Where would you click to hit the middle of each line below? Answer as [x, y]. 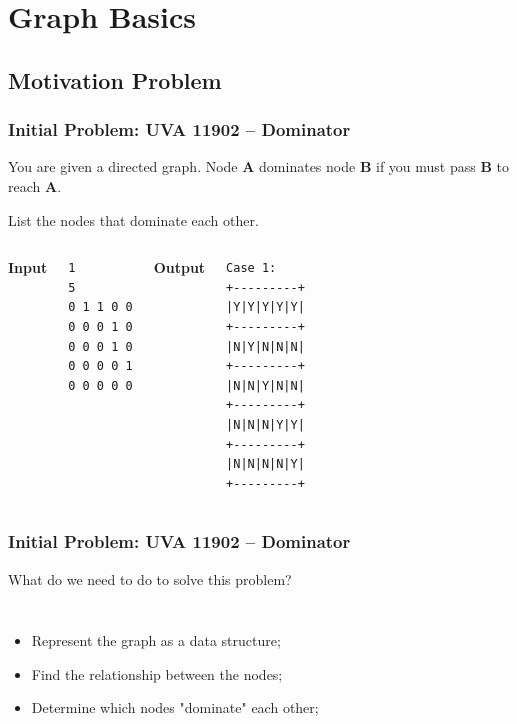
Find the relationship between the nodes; [157, 673]
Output [179, 267]
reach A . [35, 185]
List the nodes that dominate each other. [133, 219]
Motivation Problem [115, 79]
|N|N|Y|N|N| [265, 385]
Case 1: [251, 268]
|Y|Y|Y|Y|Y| [265, 307]
